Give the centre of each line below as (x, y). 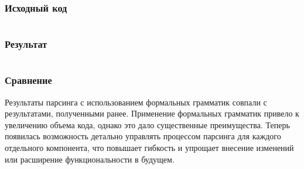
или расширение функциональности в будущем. (90, 159)
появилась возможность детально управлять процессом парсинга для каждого (143, 136)
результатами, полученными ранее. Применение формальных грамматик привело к (152, 113)
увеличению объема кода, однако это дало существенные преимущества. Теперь (147, 124)
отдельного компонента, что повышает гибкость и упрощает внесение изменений (149, 148)
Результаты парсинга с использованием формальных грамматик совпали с (136, 102)
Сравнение (28, 80)
